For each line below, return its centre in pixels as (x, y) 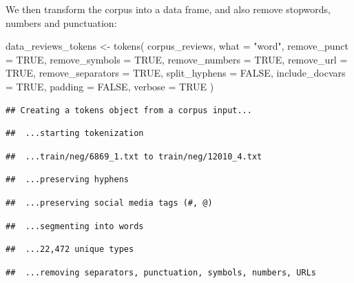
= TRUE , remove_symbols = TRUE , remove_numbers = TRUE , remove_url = (177, 59)
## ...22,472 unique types (70, 250)
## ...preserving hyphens (67, 180)
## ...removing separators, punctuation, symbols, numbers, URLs (161, 272)
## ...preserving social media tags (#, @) (109, 203)
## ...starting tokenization (75, 134)
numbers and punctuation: (61, 22)
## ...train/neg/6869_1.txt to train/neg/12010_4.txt (134, 156)
